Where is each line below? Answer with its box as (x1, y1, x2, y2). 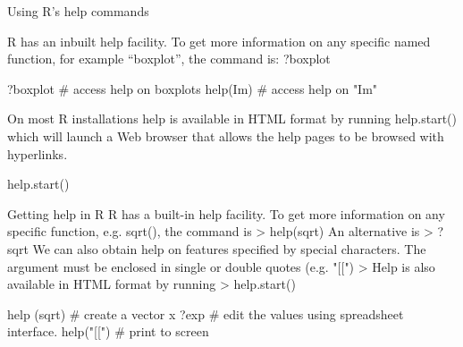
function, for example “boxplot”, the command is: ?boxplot (7, 49, 331, 68)
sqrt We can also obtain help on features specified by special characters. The (7, 239, 426, 258)
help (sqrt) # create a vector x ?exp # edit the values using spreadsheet (7, 304, 404, 323)
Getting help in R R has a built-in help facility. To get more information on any (7, 204, 445, 223)
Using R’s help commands (7, 2, 149, 20)
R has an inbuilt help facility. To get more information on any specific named (7, 31, 431, 50)
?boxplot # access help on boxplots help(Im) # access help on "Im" (7, 79, 378, 97)
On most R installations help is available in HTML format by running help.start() (7, 109, 457, 128)
